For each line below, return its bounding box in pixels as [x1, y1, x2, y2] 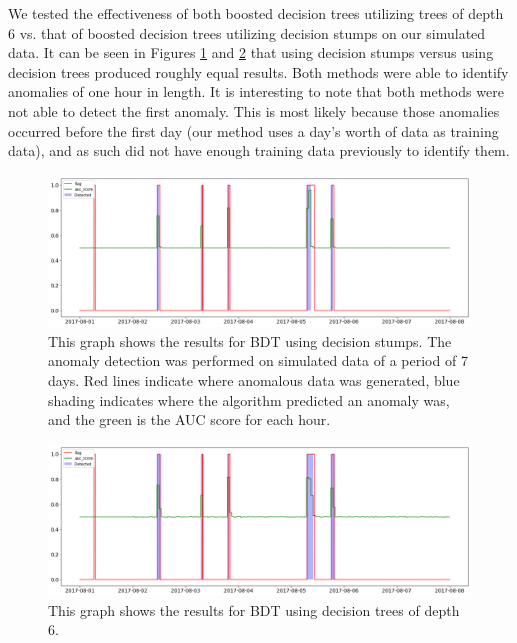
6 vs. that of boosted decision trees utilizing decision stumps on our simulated [8, 22, 486, 43]
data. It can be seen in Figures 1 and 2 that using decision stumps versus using [8, 42, 494, 63]
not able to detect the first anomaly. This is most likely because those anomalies [8, 100, 500, 121]
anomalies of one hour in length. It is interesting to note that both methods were [8, 81, 504, 102]
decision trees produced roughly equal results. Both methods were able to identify [8, 61, 509, 82]
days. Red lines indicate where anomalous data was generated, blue [48, 369, 460, 390]
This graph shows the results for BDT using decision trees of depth [48, 599, 460, 620]
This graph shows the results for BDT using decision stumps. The [48, 330, 452, 351]
